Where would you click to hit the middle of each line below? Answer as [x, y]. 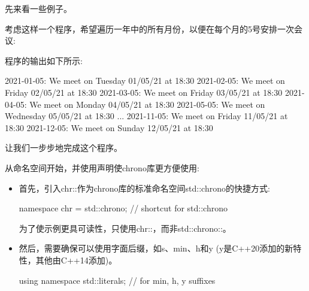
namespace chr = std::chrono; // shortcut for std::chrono [123, 208]
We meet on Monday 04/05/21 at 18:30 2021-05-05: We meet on [147, 104]
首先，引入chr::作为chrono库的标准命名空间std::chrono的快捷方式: [144, 188]
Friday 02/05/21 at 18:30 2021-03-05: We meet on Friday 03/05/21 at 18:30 [144, 92]
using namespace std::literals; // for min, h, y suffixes [117, 280]
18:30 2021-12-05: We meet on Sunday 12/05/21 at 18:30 [109, 127]
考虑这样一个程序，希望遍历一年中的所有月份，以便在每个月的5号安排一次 [149, 28]
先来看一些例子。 [38, 8]
